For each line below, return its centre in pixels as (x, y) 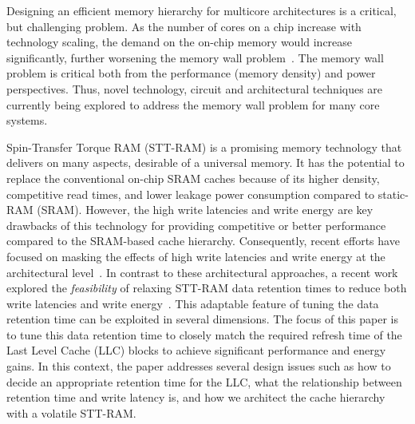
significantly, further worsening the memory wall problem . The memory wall (195, 57)
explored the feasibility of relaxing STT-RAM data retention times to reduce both (207, 288)
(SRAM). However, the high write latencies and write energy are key (205, 210)
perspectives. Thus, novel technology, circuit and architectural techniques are (195, 88)
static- (393, 194)
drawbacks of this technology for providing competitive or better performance (196, 225)
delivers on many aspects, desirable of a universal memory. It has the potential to (206, 162)
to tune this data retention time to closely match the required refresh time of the (204, 334)
